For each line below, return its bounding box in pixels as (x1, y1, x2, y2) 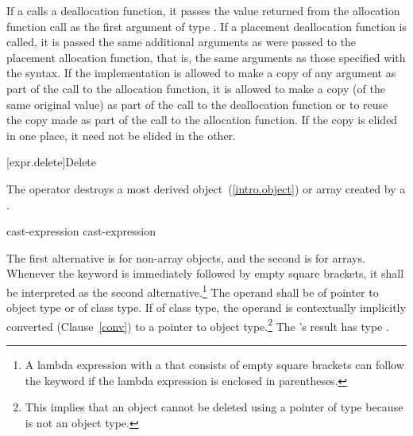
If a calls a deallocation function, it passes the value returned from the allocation (6, 2, 400, 18)
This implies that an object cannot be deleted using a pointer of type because (25, 399, 403, 415)
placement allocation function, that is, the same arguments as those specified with (6, 49, 406, 65)
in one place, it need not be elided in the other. (6, 127, 236, 143)
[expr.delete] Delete (6, 154, 97, 170)
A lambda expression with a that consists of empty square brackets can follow (25, 356, 404, 372)
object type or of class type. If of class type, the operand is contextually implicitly (6, 299, 406, 316)
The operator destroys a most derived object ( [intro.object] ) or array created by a (6, 180, 406, 197)
